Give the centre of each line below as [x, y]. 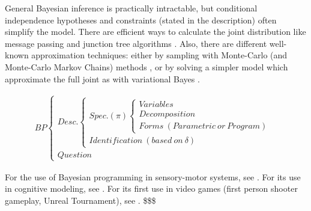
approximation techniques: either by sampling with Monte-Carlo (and [159, 55]
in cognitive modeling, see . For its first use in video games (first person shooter [151, 188]
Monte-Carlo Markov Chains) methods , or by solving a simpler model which [146, 66]
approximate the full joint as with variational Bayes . [102, 78]
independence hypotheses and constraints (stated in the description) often [141, 20]
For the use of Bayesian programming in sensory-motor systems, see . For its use [153, 176]
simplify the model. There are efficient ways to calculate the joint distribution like [155, 32]
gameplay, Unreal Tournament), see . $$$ [80, 200]
